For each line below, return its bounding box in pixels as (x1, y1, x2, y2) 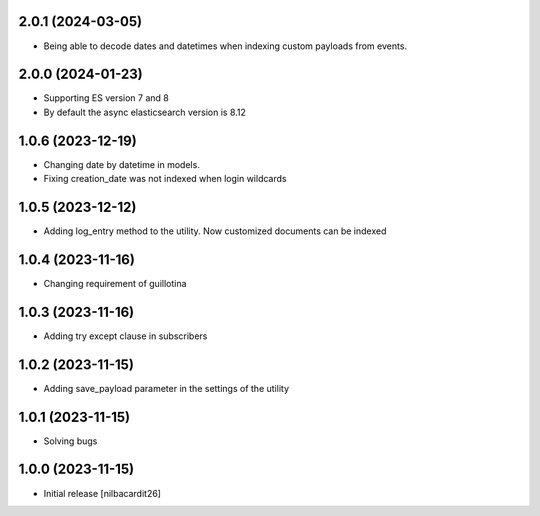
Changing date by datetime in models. (43, 158, 200, 170)
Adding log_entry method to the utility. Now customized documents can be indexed (43, 225, 387, 237)
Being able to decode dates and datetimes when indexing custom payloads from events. (43, 40, 408, 52)
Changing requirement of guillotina (43, 277, 187, 289)
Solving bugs (43, 435, 98, 447)
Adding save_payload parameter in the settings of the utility (43, 382, 290, 394)
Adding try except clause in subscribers (43, 330, 208, 342)
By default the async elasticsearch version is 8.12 (43, 106, 247, 118)
